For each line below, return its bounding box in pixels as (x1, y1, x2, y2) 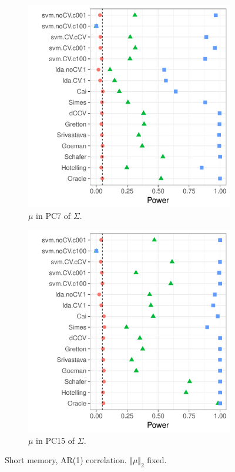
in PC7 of (36, 209, 71, 221)
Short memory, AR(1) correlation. (5, 454, 127, 466)
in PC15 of (36, 434, 75, 446)
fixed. (147, 454, 167, 466)
